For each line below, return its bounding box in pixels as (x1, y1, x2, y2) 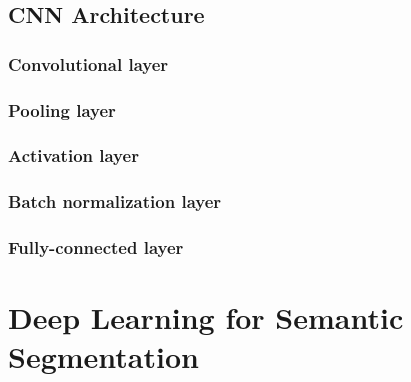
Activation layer (8, 143, 139, 168)
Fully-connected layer (8, 235, 184, 260)
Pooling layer (8, 97, 116, 122)
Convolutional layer (8, 51, 169, 76)
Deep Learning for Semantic (8, 297, 404, 338)
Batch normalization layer (8, 189, 222, 214)
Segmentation (8, 336, 199, 377)
